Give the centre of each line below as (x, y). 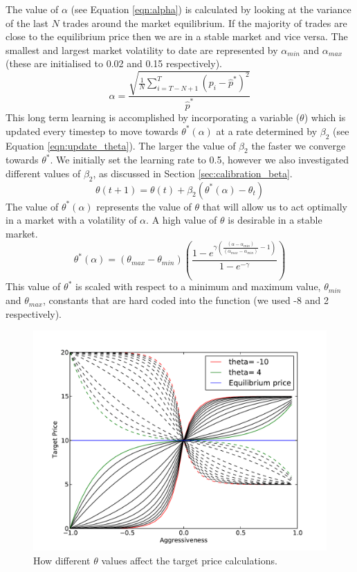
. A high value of (182, 220)
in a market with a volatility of (71, 220)
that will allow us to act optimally (275, 206)
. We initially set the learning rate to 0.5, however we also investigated (200, 160)
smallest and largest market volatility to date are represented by (142, 50)
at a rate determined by (267, 131)
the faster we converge (299, 145)
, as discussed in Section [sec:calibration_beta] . (193, 173)
